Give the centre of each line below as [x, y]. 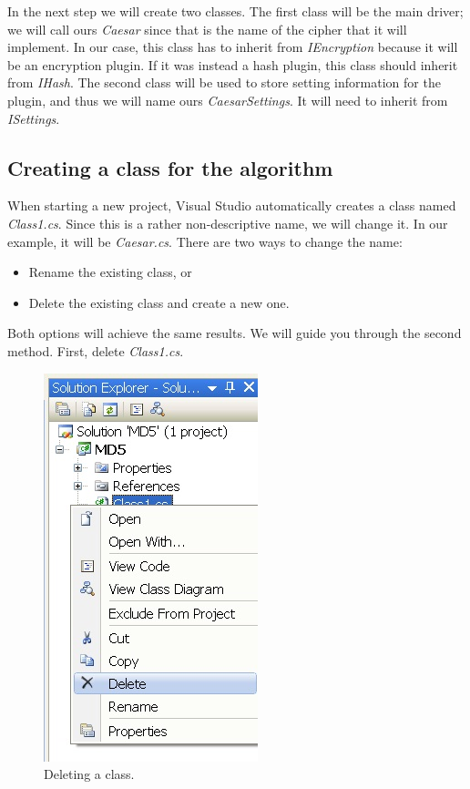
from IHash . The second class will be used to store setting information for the [224, 82]
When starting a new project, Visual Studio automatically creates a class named [232, 205]
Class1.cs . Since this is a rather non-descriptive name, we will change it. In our [228, 223]
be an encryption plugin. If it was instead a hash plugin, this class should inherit [233, 64]
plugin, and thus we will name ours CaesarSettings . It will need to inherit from [228, 100]
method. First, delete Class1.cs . [96, 350]
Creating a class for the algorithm [170, 167]
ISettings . [34, 118]
